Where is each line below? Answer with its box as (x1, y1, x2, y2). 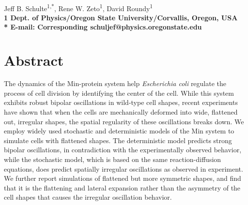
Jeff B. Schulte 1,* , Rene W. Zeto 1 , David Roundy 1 (4, 1, 153, 13)
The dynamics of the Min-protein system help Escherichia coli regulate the (4, 78, 227, 88)
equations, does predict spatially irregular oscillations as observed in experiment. (4, 163, 243, 174)
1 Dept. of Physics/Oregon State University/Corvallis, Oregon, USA (4, 12, 238, 22)
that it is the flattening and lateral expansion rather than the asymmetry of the (4, 182, 241, 192)
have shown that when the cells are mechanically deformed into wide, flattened (4, 106, 238, 117)
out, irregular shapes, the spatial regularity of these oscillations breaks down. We (4, 116, 244, 126)
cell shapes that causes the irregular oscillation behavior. (4, 192, 172, 202)
